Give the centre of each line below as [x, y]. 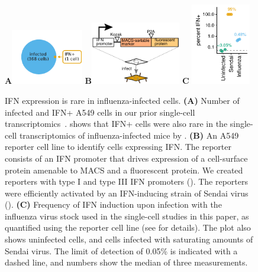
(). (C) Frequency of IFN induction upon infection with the [113, 204]
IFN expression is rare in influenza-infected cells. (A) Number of [122, 100]
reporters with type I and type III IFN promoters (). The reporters [127, 181]
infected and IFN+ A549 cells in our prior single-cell [100, 112]
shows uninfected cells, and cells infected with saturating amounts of [129, 239]
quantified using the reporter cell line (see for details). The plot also [128, 227]
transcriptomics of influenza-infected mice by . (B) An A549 [129, 135]
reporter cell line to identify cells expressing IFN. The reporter [118, 147]
